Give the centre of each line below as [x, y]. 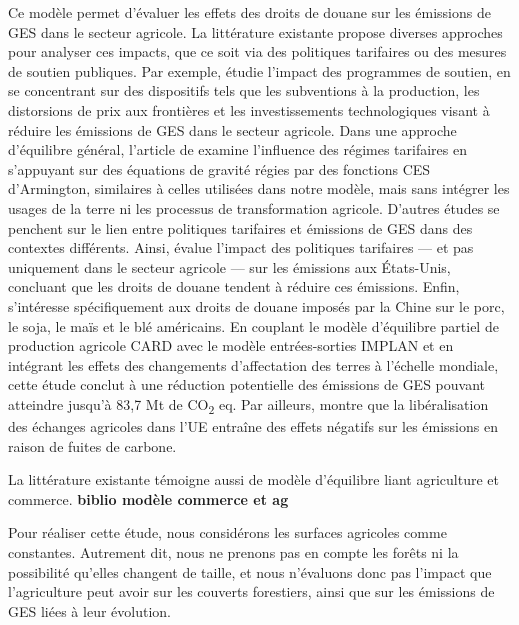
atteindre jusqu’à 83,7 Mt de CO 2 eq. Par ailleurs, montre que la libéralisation [248, 405]
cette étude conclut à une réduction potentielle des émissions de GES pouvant [247, 384]
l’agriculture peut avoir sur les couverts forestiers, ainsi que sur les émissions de [251, 591]
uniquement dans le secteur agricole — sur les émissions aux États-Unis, [229, 266]
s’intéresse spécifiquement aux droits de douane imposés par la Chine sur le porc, [256, 305]
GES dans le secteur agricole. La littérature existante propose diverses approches [255, 31]
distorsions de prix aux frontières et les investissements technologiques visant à [249, 109]
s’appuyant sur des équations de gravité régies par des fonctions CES [219, 168]
